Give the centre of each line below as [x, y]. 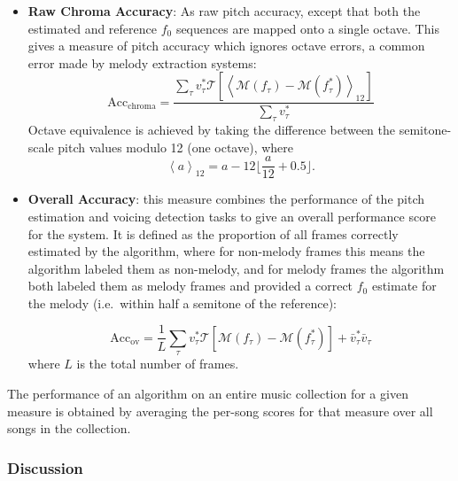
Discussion [45, 467]
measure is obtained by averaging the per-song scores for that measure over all [220, 411]
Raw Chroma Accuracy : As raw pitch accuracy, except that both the [224, 11]
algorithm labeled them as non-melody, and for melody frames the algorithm [236, 268]
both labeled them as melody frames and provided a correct [190, 286]
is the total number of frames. [158, 364]
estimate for [404, 286]
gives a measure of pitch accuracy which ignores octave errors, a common [226, 46]
